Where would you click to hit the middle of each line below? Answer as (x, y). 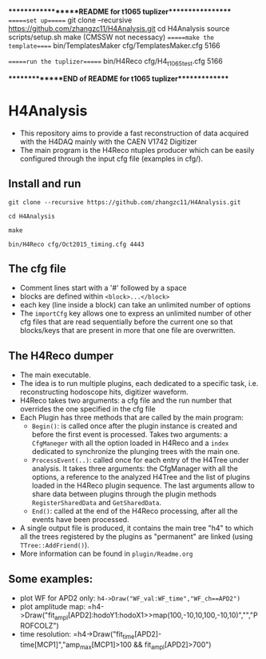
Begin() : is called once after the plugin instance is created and (135, 426)
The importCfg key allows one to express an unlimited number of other (135, 313)
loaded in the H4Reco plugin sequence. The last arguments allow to (143, 486)
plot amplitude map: (53, 606)
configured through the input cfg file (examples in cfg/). (111, 159)
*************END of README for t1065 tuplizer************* (119, 78)
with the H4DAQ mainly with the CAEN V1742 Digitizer (108, 141)
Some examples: (51, 579)
